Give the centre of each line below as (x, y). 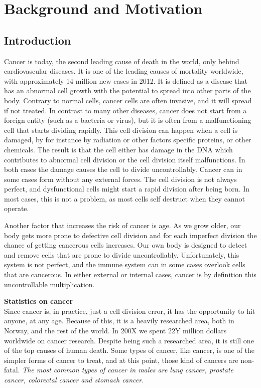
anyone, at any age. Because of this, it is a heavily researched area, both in (119, 321)
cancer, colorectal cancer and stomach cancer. (74, 379)
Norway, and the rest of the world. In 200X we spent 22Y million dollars (115, 331)
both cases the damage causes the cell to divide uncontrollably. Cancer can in (123, 169)
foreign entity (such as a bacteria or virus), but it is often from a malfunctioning (128, 120)
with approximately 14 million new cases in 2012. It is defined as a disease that (126, 80)
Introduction (38, 40)
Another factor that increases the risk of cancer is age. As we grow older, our (122, 225)
